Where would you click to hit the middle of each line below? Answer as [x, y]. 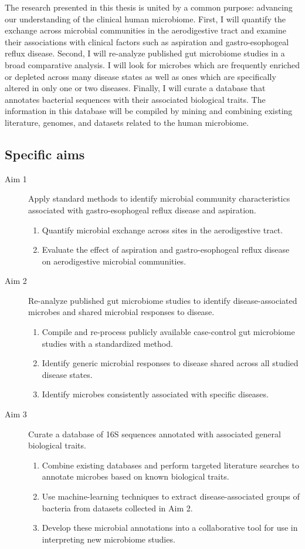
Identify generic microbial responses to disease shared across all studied [170, 363]
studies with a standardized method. [107, 343]
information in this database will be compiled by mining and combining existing [149, 111]
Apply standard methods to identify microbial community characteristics [159, 198]
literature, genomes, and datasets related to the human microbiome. [127, 122]
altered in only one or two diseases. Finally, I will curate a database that [135, 88]
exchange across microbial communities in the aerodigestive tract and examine [145, 30]
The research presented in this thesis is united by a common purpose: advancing [149, 7]
